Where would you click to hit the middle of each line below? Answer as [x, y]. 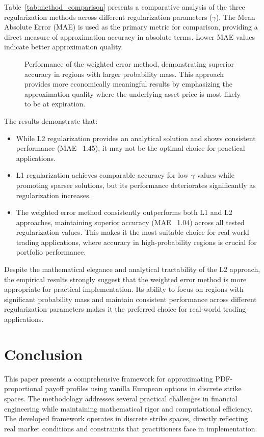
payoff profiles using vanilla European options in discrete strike [143, 388]
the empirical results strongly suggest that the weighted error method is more [125, 279]
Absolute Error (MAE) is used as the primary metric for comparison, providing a [131, 27]
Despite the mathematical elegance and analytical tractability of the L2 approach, [132, 269]
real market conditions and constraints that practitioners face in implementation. [131, 428]
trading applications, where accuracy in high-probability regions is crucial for [136, 242]
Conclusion [44, 354]
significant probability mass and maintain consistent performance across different [130, 299]
